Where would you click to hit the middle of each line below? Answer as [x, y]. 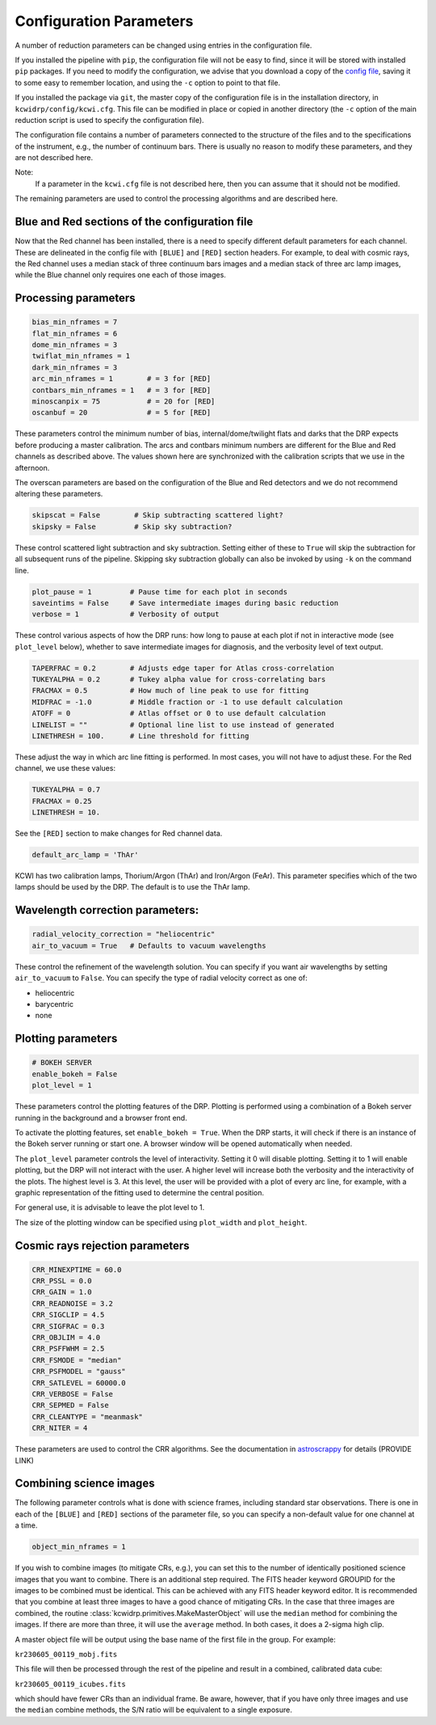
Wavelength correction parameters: [107, 910]
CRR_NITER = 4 [60, 1428]
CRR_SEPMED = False [70, 1406]
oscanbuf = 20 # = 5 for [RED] [122, 413]
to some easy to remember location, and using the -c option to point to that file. [148, 82]
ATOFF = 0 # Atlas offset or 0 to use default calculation [179, 713]
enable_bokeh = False [75, 1074]
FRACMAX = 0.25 [62, 801]
